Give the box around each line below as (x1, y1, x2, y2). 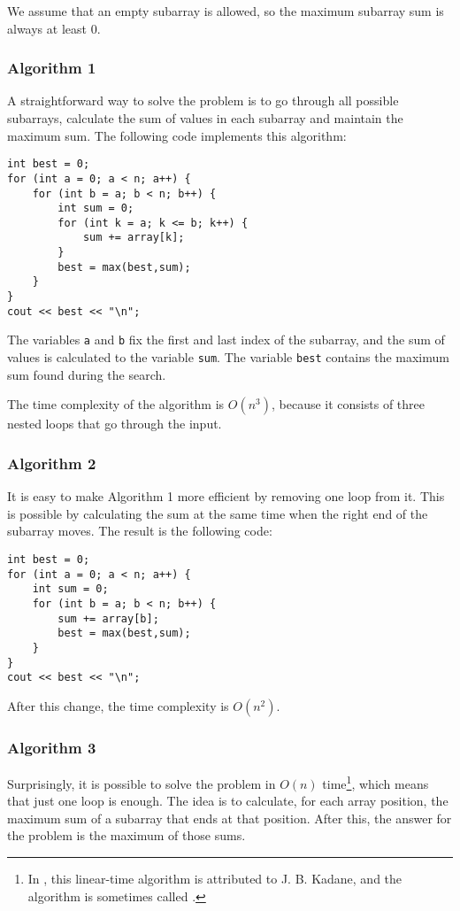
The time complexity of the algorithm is (7, 395, 225, 413)
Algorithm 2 (7, 452, 96, 474)
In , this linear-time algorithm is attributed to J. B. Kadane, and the (27, 869, 402, 888)
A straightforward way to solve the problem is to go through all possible (7, 91, 399, 110)
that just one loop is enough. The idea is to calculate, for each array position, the (7, 791, 448, 810)
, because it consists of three (272, 395, 425, 413)
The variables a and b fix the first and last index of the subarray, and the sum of (7, 330, 445, 349)
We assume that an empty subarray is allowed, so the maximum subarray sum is (7, 2, 444, 19)
